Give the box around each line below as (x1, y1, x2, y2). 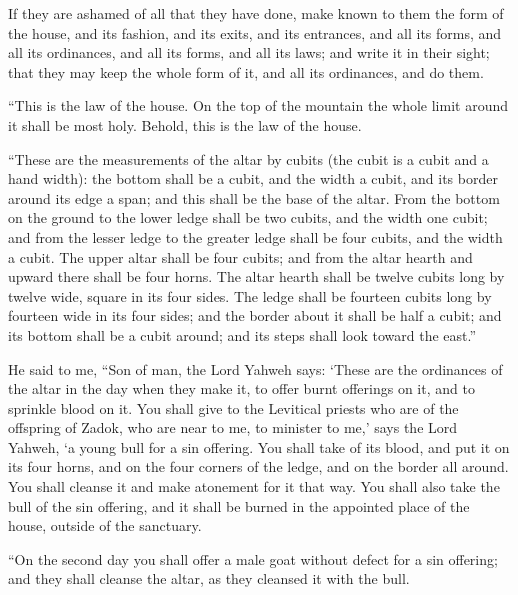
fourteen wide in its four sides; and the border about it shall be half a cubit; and (8, 305, 502, 326)
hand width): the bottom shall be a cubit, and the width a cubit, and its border (8, 168, 498, 189)
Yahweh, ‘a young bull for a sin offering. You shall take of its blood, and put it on (8, 436, 510, 457)
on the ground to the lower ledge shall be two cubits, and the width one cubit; (8, 207, 488, 228)
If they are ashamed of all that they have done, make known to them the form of (8, 3, 504, 23)
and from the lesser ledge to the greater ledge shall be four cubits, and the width (8, 226, 503, 247)
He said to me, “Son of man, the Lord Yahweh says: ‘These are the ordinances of (8, 358, 503, 379)
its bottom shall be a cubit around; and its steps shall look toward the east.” (8, 324, 477, 345)
